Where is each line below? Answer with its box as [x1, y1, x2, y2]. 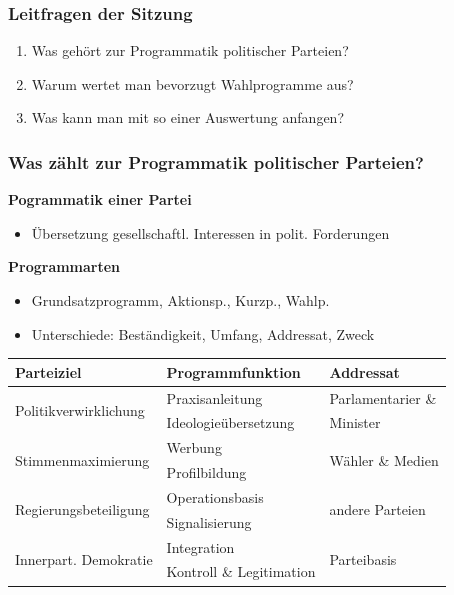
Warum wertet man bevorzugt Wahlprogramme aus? [31, 73, 354, 94]
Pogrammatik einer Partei [8, 189, 192, 210]
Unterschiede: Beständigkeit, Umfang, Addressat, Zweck [31, 323, 375, 344]
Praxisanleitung [166, 387, 263, 408]
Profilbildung [166, 462, 247, 483]
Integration [166, 536, 235, 557]
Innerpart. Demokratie [15, 549, 153, 570]
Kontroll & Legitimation [166, 561, 316, 582]
